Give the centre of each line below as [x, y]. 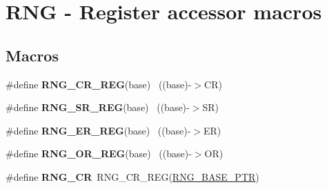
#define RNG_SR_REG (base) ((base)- [98, 107]
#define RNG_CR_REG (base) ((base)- [99, 84]
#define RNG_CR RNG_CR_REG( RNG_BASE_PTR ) [132, 176]
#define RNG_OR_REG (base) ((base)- [99, 153]
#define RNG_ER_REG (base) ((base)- [98, 130]
